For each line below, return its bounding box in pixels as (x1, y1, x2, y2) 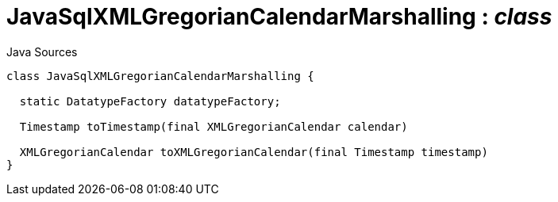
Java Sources (6, 44, 78, 59)
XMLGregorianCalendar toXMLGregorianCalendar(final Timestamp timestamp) (19, 145, 488, 158)
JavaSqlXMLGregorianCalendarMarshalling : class (6, 3, 552, 30)
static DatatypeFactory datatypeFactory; (19, 94, 281, 108)
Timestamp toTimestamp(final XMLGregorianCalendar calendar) (19, 120, 408, 133)
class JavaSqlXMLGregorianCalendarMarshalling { (6, 69, 314, 82)
